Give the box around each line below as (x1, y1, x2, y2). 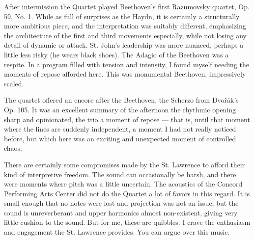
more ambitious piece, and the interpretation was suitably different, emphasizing (4, 21, 246, 31)
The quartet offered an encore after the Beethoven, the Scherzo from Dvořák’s (4, 95, 239, 105)
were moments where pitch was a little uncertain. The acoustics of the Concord (4, 179, 243, 189)
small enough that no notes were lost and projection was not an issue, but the (4, 198, 239, 208)
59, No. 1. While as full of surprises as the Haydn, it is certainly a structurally (4, 11, 240, 21)
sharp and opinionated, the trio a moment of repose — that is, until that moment (4, 114, 250, 124)
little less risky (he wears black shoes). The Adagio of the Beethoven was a (4, 49, 229, 59)
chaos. (4, 143, 23, 153)
